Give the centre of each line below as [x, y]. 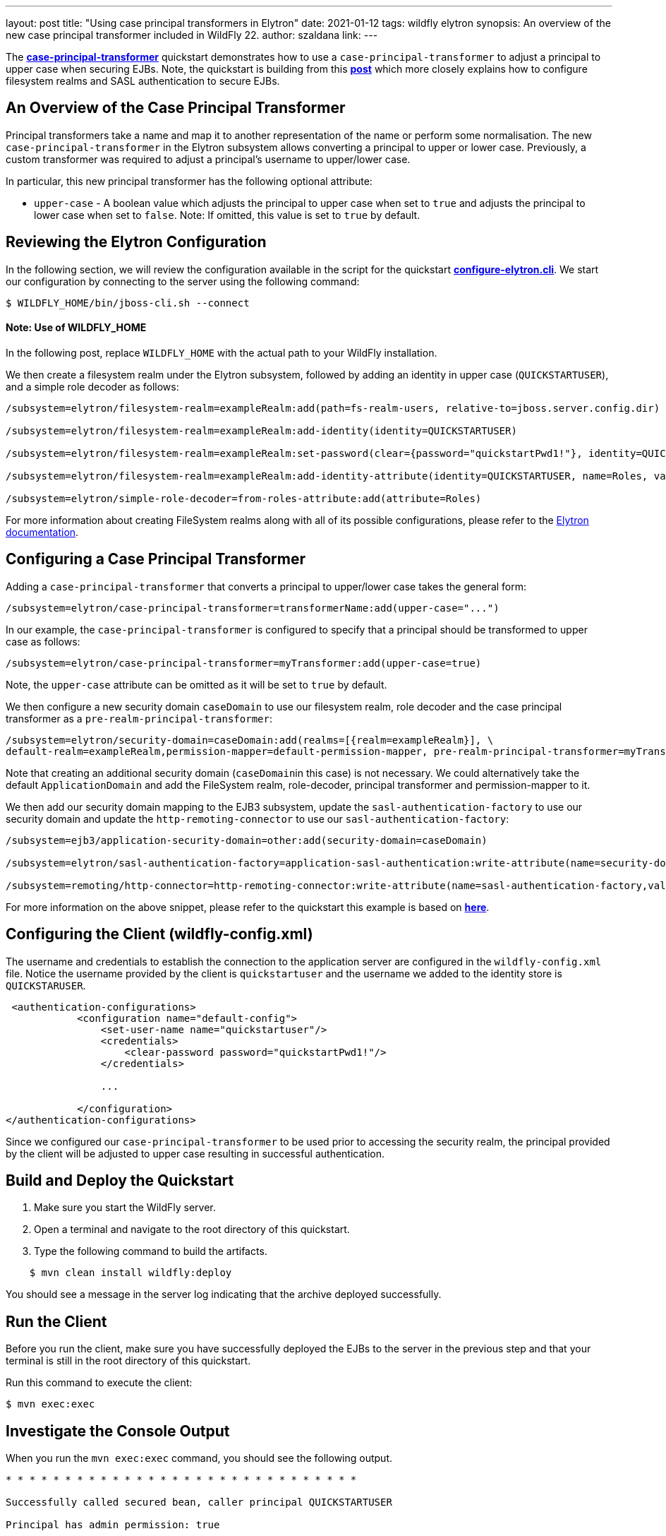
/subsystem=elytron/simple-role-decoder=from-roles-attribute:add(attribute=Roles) [244, 498]
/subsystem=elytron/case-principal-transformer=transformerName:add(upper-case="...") [253, 608]
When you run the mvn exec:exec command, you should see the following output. [199, 1458]
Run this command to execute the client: [99, 1383]
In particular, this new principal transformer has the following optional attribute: [189, 181]
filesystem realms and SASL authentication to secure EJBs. [143, 81]
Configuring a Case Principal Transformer [156, 559]
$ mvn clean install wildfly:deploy [131, 1273]
